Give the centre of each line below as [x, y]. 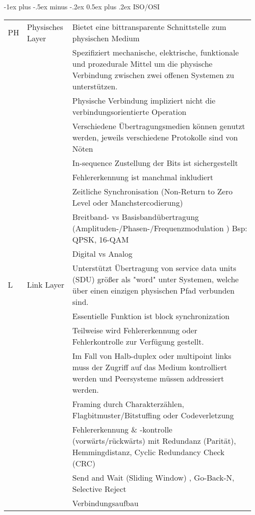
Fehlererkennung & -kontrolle [122, 429]
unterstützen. [95, 86]
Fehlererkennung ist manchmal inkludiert [143, 177]
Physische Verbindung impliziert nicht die [144, 100]
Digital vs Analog [102, 253]
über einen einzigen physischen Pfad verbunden [153, 290]
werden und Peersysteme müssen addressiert [148, 378]
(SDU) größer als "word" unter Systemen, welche [155, 279]
